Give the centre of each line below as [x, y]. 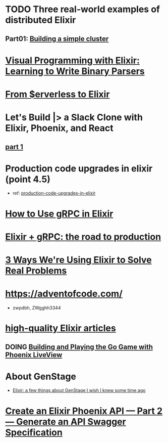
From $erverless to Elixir [58, 94]
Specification [34, 432]
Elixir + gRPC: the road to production [83, 237]
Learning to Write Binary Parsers [75, 71]
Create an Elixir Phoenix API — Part [80, 411]
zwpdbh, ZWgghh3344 [37, 307]
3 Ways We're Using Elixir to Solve [79, 260]
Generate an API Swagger [71, 422]
